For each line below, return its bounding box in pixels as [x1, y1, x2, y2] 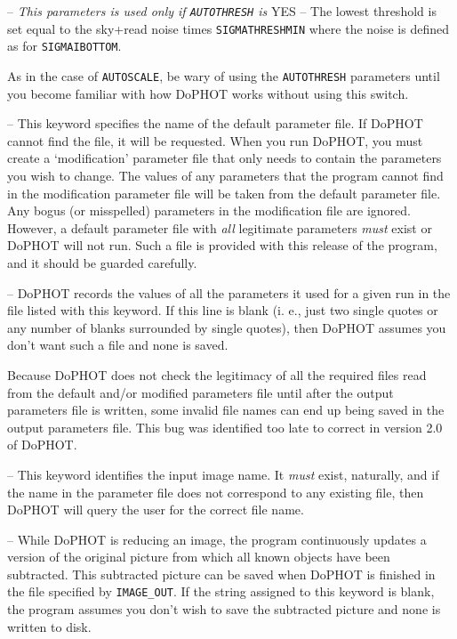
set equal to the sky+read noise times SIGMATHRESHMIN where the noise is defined [7, 19, 449, 37]
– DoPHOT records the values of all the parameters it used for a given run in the [7, 283, 451, 302]
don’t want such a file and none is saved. [7, 336, 228, 354]
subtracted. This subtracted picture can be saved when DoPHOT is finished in [7, 564, 436, 583]
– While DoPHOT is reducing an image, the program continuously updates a [7, 530, 427, 548]
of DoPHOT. [7, 435, 77, 454]
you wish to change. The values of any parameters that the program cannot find [7, 166, 444, 184]
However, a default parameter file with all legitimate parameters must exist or [7, 218, 432, 237]
